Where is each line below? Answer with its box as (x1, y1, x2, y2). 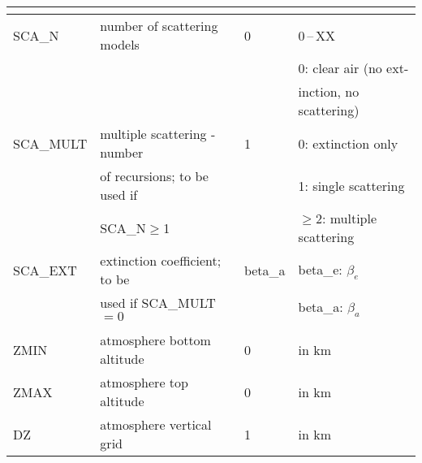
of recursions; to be (100, 167, 209, 185)
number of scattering (100, 16, 218, 35)
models (100, 35, 140, 54)
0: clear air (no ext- (298, 58, 409, 77)
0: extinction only (298, 133, 398, 153)
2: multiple (315, 209, 377, 227)
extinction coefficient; (100, 251, 222, 270)
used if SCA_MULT (100, 293, 216, 312)
